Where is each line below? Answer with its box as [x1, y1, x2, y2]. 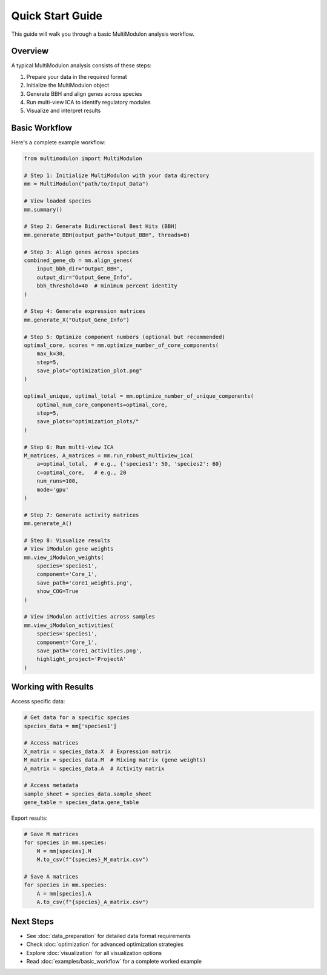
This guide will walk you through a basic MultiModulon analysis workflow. [11, 30, 195, 38]
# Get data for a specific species [24, 714, 130, 721]
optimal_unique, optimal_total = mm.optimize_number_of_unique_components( [24, 393, 254, 400]
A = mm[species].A [36, 890, 91, 897]
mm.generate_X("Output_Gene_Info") [24, 316, 130, 323]
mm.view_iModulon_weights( [24, 554, 104, 561]
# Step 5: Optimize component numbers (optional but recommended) [24, 333, 225, 340]
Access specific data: [11, 698, 65, 705]
